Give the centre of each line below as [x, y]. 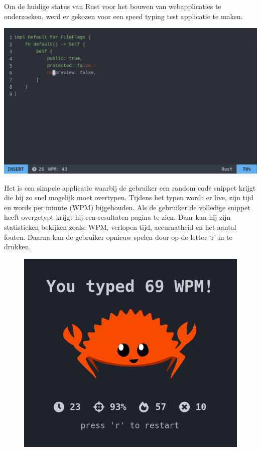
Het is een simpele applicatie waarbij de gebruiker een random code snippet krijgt [130, 187]
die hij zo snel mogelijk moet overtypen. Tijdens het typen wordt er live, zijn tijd [129, 197]
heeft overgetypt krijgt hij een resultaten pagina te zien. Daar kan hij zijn [117, 217]
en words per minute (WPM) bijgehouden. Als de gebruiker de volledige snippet [127, 207]
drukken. [18, 247]
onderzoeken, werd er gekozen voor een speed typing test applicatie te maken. [123, 16]
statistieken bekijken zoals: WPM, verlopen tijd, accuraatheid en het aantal [120, 227]
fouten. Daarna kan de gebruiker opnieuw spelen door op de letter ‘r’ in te [118, 237]
